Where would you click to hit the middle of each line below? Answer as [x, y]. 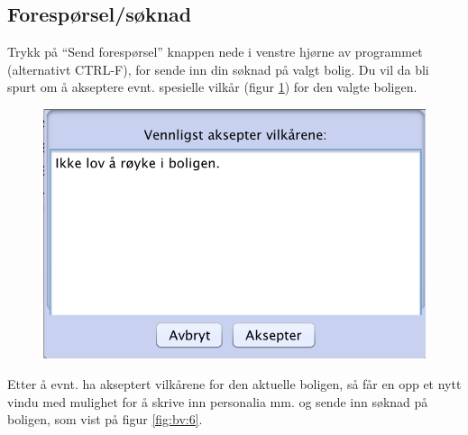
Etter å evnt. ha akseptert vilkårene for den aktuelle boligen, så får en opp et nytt [234, 383]
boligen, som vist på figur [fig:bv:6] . [105, 419]
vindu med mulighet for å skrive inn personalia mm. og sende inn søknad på [218, 401]
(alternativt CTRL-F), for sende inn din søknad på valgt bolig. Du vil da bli [218, 69]
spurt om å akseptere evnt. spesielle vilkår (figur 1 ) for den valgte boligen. [212, 87]
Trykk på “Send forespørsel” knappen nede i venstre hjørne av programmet [215, 52]
